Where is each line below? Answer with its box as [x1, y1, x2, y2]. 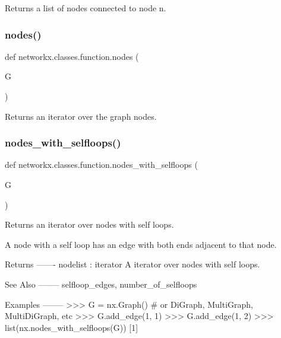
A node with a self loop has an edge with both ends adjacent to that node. [5, 238, 277, 250]
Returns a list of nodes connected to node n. [5, 2, 166, 14]
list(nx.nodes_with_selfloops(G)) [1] [5, 321, 138, 333]
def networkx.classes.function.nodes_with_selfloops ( [5, 158, 198, 171]
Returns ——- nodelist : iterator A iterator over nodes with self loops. [5, 258, 260, 270]
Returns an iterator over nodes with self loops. [5, 218, 174, 231]
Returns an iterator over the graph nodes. [5, 110, 157, 122]
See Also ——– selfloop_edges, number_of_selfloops [5, 278, 197, 290]
